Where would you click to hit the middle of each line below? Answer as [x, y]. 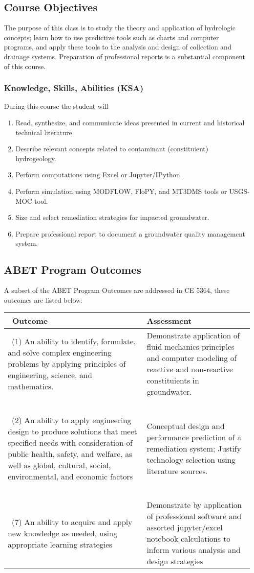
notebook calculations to [189, 539]
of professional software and [194, 516]
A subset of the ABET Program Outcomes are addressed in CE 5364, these [117, 290]
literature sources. [177, 471]
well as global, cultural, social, [59, 465]
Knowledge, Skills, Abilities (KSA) [74, 88]
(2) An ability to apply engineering [72, 420]
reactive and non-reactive [190, 369]
